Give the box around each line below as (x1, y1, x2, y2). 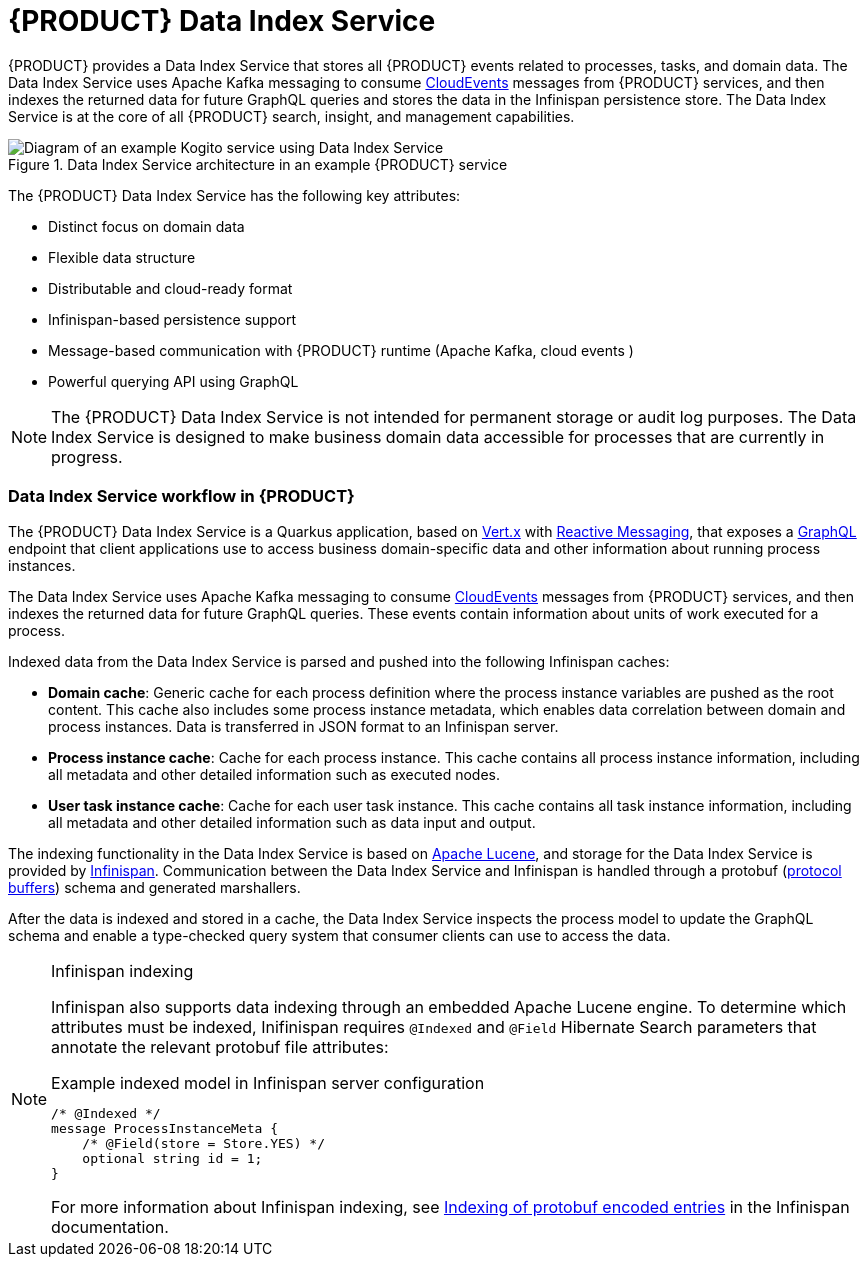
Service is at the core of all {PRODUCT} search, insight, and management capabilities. (8, 107, 575, 125)
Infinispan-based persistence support (48, 310, 296, 328)
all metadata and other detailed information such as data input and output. (48, 813, 536, 831)
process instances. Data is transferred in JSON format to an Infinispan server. (48, 717, 559, 735)
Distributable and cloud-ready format (48, 279, 293, 297)
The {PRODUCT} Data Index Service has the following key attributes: (8, 186, 461, 204)
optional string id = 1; (82, 1150, 263, 1166)
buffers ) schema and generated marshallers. (8, 878, 301, 896)
